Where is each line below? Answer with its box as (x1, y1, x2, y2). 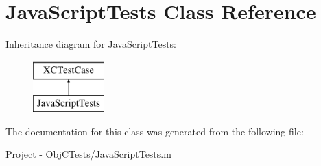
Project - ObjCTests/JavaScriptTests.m (5, 147, 171, 161)
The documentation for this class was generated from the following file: (5, 124, 304, 138)
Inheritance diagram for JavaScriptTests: (5, 37, 177, 51)
